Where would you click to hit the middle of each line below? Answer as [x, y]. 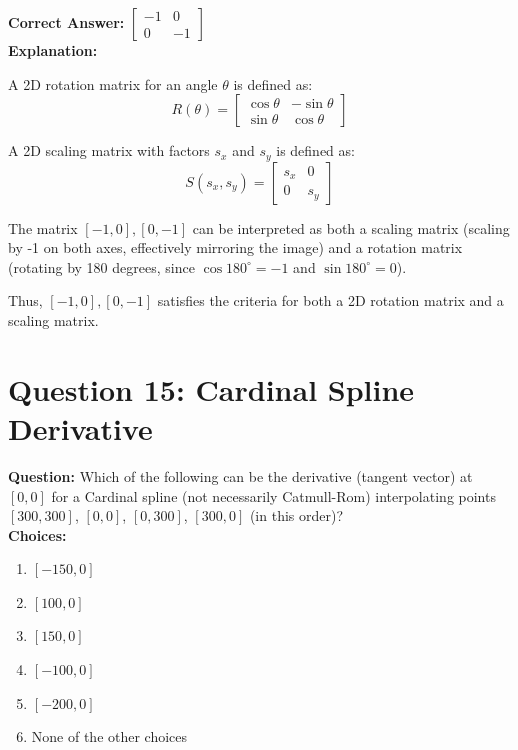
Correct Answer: [66, 22]
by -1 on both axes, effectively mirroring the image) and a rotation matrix [235, 247]
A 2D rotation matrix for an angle [113, 83]
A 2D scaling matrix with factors [109, 150]
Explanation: [53, 50]
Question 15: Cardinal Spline [211, 388]
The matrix [43, 227]
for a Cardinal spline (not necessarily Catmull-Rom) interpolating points [273, 495]
